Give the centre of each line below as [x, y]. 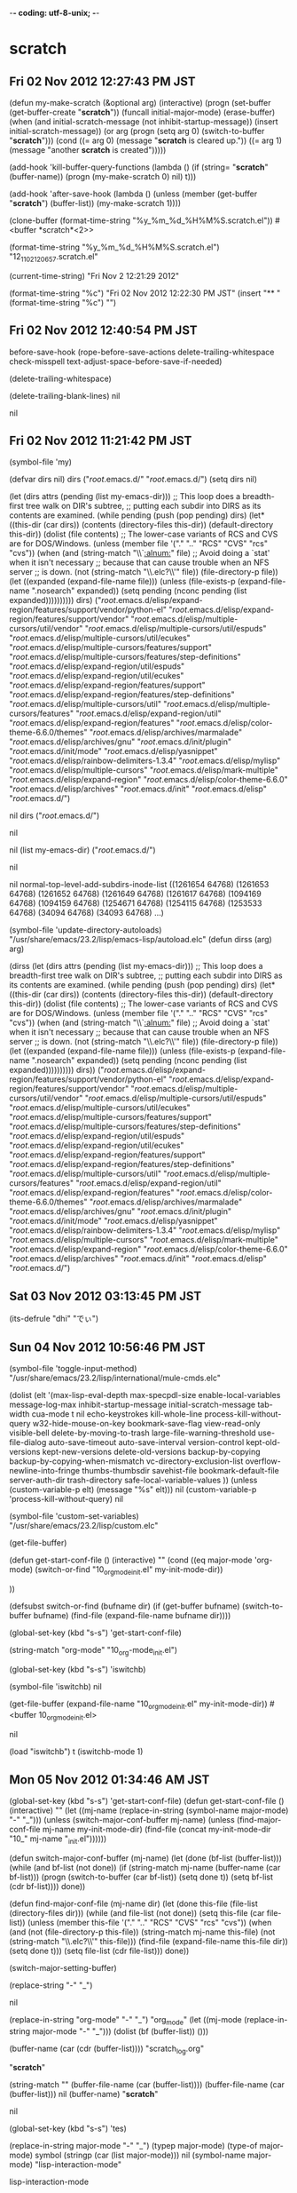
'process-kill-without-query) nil [66, 1499]
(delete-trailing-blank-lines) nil [65, 395]
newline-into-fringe [45, 1471]
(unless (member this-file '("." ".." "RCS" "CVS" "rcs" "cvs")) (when [149, 1922]
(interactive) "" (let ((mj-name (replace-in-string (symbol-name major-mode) [149, 1810]
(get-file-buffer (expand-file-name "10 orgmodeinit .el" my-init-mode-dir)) [138, 1704]
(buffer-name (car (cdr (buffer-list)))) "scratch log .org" [107, 2049]
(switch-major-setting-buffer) [63, 1967]
